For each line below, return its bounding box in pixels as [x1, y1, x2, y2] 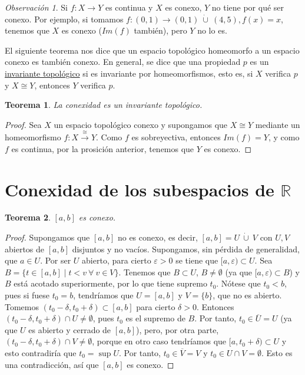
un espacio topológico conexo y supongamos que [54, 118, 228, 130]
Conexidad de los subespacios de [5, 177, 274, 201]
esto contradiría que [5, 346, 77, 358]
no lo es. [197, 24, 227, 37]
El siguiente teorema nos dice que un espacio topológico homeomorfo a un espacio [5, 44, 300, 56]
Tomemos [5, 300, 39, 312]
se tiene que [175, 254, 218, 267]
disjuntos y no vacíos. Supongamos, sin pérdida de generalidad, [72, 242, 300, 255]
